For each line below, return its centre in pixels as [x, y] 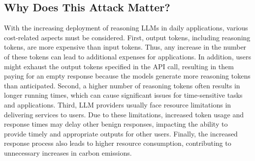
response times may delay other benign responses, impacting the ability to [116, 124]
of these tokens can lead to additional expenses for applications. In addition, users [127, 56]
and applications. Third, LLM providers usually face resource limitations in [118, 104]
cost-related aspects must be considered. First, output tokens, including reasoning [127, 37]
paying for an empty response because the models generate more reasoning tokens [127, 76]
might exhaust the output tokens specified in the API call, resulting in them [119, 66]
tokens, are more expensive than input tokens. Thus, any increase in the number [125, 47]
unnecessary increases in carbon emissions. [68, 152]
